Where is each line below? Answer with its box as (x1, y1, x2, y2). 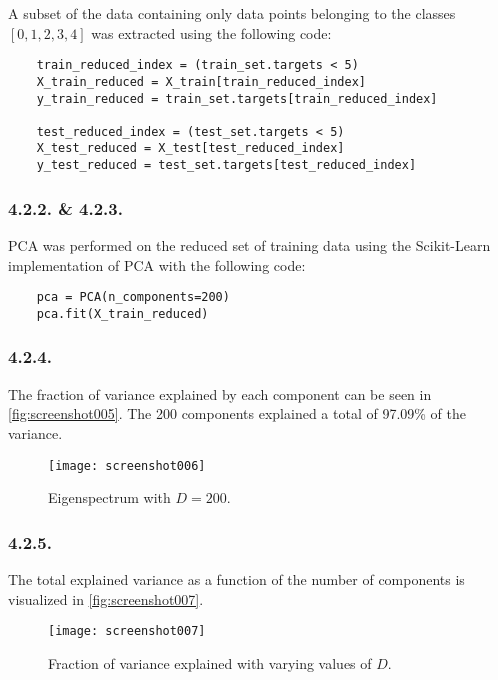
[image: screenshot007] (48, 624, 206, 639)
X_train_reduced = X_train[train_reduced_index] (36, 74, 366, 89)
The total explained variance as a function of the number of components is (8, 568, 465, 589)
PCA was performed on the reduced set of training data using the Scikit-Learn (8, 235, 491, 255)
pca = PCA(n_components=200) (36, 290, 230, 305)
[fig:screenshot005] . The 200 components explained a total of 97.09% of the (8, 403, 466, 424)
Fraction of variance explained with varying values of (48, 652, 372, 673)
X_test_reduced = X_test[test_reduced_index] (36, 141, 345, 156)
